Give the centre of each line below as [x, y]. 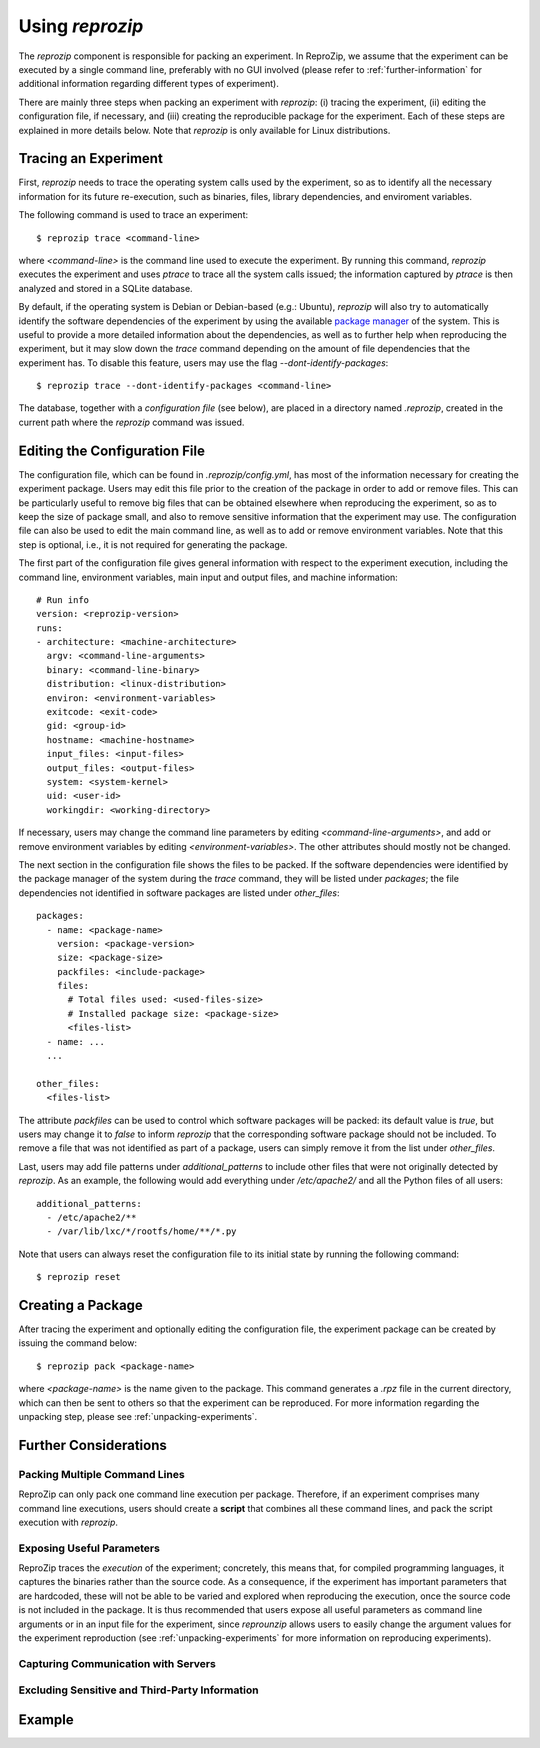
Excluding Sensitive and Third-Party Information [138, 1690]
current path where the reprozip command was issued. [131, 422]
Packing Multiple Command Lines [101, 1474]
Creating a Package [81, 1305]
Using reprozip [81, 26]
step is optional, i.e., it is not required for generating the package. [153, 544]
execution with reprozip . [68, 1522]
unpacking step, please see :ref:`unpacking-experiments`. [138, 1416]
